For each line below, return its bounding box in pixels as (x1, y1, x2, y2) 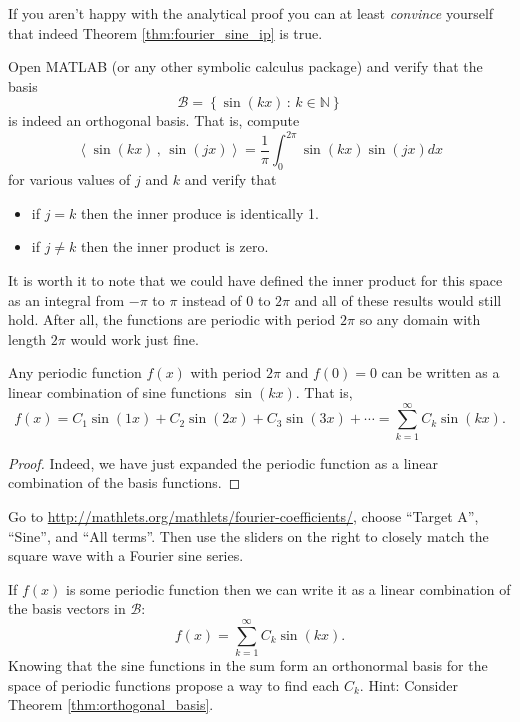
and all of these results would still (294, 289, 502, 310)
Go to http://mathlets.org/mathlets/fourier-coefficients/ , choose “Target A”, (8, 505, 479, 526)
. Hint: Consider (359, 674, 458, 695)
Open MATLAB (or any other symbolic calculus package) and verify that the (8, 56, 483, 77)
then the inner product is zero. (81, 236, 269, 257)
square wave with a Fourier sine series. (8, 545, 244, 566)
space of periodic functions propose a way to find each (8, 674, 340, 695)
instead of (182, 289, 242, 310)
